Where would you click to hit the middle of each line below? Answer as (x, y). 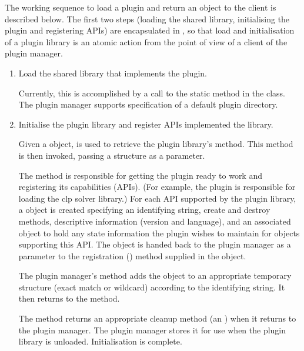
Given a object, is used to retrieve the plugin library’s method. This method (156, 144)
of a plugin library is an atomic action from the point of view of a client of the (146, 41)
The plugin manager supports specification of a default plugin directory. (148, 104)
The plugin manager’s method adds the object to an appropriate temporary (155, 275)
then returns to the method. (69, 298)
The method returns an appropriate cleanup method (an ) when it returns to (157, 318)
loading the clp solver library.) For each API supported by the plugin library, (157, 198)
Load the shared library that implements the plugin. (113, 73)
